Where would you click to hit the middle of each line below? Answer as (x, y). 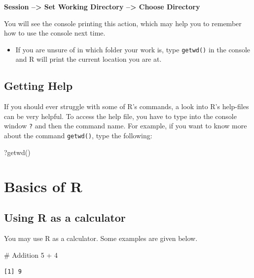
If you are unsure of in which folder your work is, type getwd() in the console (133, 49)
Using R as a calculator (65, 218)
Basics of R (43, 186)
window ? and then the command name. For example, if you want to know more (126, 126)
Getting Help (38, 86)
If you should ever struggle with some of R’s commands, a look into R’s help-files (127, 106)
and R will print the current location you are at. (89, 59)
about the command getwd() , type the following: (78, 136)
